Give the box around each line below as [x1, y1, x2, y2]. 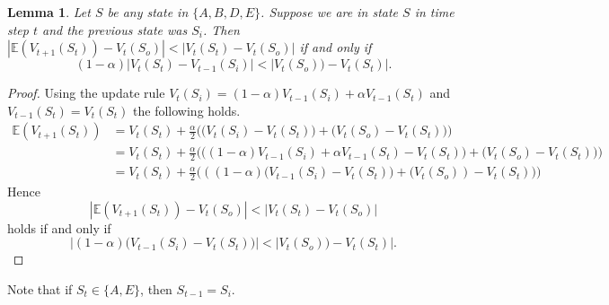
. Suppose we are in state [260, 3, 399, 21]
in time [414, 3, 455, 21]
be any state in [107, 3, 189, 21]
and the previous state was [42, 20, 188, 39]
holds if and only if [7, 218, 111, 237]
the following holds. [133, 100, 241, 119]
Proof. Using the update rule [7, 83, 165, 102]
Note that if [7, 279, 73, 298]
